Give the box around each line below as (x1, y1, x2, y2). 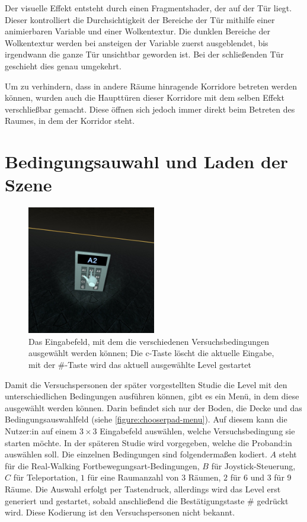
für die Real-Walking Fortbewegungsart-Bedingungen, (5, 459, 200, 472)
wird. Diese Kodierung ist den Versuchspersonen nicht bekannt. (5, 506, 235, 518)
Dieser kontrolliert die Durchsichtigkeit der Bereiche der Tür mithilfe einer (5, 13, 275, 25)
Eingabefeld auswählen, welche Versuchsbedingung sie (100, 425, 295, 437)
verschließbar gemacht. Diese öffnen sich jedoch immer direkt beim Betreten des (5, 103, 295, 115)
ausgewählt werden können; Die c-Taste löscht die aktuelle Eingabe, (28, 347, 274, 359)
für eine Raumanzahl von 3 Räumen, (87, 471, 221, 483)
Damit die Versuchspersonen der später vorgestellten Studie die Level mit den (5, 378, 287, 390)
